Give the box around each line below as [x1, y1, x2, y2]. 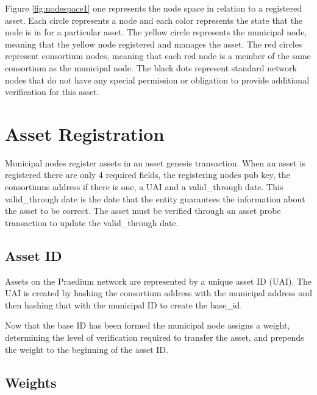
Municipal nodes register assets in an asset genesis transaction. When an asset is [5, 156, 306, 169]
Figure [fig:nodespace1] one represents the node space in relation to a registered [5, 2, 302, 14]
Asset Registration [5, 121, 165, 146]
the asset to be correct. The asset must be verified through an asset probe [5, 204, 281, 217]
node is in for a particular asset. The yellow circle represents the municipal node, [5, 26, 307, 38]
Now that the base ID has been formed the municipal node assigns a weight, [5, 319, 290, 332]
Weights [5, 372, 57, 391]
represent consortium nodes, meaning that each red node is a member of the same [5, 49, 311, 62]
